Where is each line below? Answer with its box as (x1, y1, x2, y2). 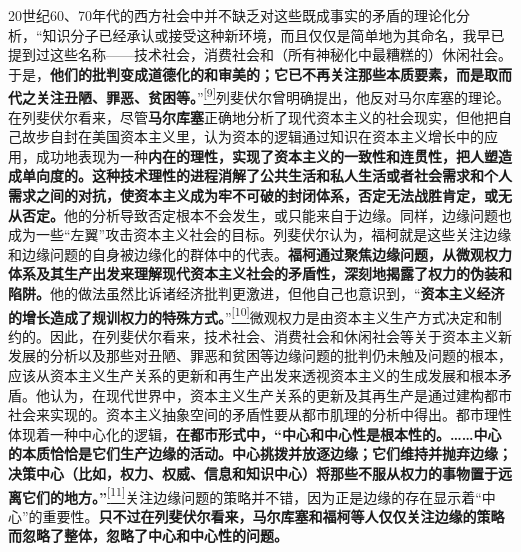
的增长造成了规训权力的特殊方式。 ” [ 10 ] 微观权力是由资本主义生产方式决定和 (8, 303, 488, 327)
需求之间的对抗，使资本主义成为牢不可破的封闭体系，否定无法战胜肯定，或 (8, 185, 498, 205)
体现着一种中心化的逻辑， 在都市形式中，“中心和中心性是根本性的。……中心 (8, 423, 502, 444)
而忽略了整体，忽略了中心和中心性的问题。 (8, 525, 288, 546)
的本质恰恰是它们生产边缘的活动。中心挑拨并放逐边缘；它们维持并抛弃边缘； (8, 443, 512, 464)
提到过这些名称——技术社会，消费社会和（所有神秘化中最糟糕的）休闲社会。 (8, 44, 512, 65)
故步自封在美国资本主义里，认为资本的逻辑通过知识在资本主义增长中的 (21, 126, 484, 147)
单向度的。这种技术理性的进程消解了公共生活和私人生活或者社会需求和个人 (21, 165, 512, 186)
